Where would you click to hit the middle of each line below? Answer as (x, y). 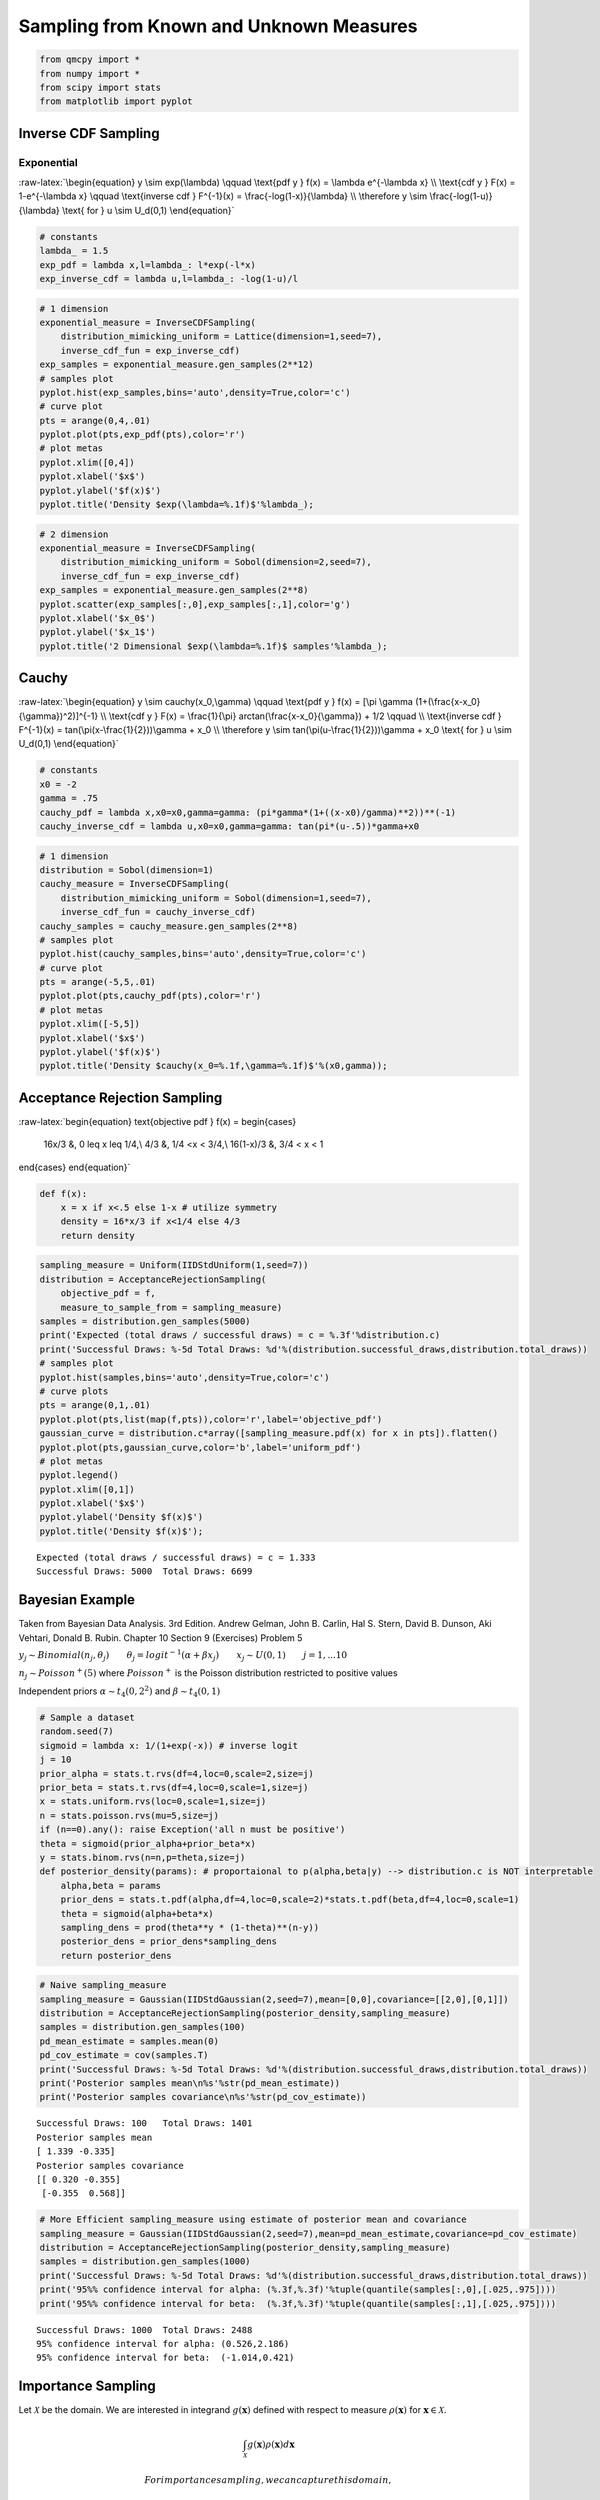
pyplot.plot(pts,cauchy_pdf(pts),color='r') (150, 996)
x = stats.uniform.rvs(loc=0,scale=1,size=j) (153, 1801)
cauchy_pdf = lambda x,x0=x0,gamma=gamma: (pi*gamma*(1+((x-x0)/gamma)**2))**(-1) (248, 812)
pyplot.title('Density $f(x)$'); (121, 1531)
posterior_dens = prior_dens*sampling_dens (168, 1941)
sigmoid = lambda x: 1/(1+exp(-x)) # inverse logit (169, 1745)
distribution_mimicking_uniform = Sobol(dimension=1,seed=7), (216, 898)
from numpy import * (89, 73)
